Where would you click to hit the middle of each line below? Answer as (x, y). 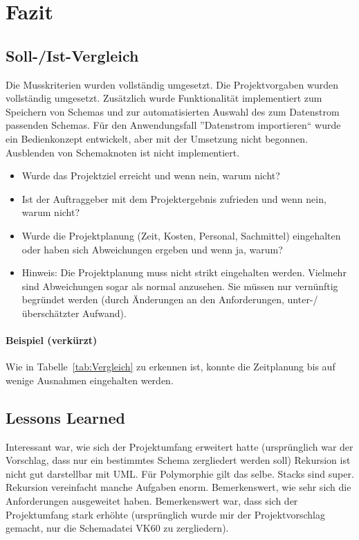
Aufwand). (104, 313)
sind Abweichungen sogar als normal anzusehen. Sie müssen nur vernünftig (180, 286)
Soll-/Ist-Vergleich (72, 55)
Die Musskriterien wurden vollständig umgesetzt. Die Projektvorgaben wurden (172, 84)
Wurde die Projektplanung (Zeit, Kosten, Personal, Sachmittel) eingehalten (181, 235)
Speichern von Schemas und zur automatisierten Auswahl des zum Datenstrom (173, 111)
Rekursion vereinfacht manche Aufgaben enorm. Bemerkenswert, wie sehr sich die (178, 487)
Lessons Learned (65, 417)
